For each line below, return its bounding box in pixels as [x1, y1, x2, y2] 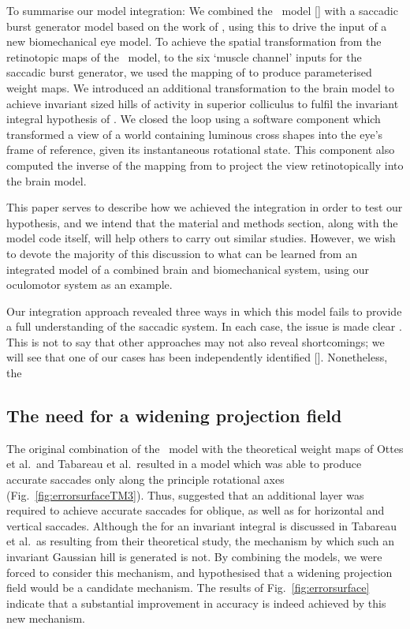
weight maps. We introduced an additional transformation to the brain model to [6, 79, 394, 95]
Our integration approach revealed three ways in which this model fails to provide [6, 302, 402, 319]
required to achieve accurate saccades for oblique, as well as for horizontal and [6, 502, 385, 519]
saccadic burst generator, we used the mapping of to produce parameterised [6, 64, 372, 80]
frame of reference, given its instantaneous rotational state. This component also [6, 141, 395, 158]
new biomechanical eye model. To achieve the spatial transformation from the [6, 33, 382, 50]
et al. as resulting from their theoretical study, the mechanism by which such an [6, 533, 395, 549]
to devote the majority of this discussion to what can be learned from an [6, 245, 357, 261]
